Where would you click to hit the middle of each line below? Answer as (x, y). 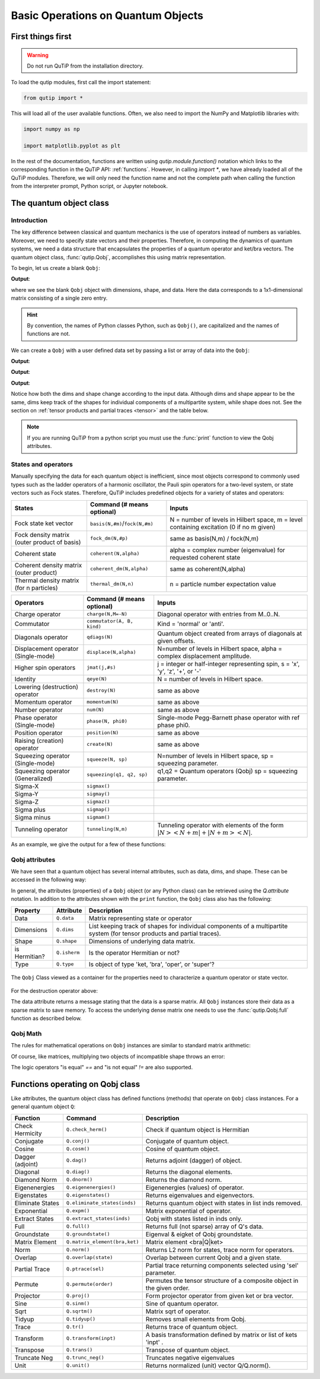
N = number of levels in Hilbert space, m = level (236, 519)
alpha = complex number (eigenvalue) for (228, 550)
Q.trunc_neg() (85, 1358)
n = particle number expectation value (223, 584)
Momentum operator (43, 702)
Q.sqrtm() (79, 1311)
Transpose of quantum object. (188, 1350)
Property (28, 910)
